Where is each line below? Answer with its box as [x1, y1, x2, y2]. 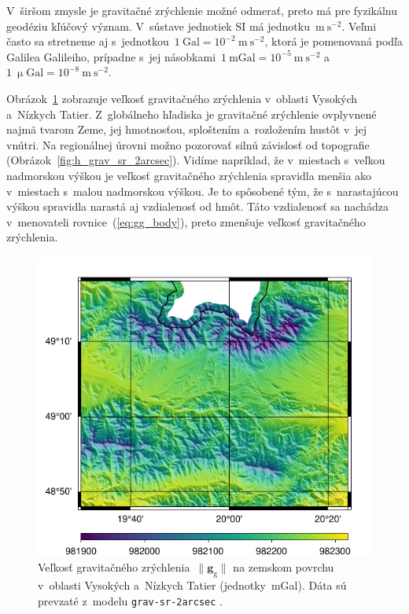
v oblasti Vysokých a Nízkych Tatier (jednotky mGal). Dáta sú [38, 576, 347, 593]
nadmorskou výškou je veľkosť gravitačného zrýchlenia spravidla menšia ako [6, 167, 372, 183]
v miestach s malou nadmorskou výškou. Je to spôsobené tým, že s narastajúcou [6, 182, 399, 199]
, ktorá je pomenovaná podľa [264, 33, 403, 50]
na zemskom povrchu [233, 559, 334, 575]
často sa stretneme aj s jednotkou [6, 33, 169, 50]
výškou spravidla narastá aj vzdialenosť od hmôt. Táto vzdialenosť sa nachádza [6, 198, 389, 215]
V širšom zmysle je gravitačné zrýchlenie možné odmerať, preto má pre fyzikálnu [6, 2, 398, 18]
